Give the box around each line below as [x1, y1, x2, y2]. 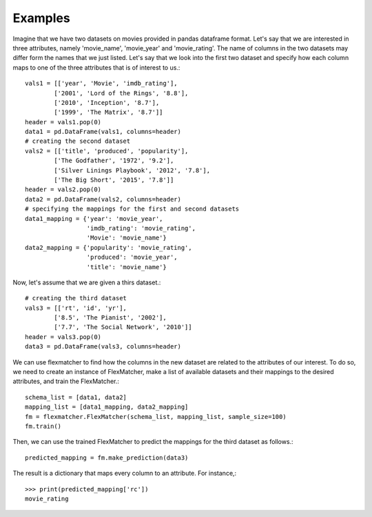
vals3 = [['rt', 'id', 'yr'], [25, 304, 127, 312]
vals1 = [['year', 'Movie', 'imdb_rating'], [25, 79, 178, 88]
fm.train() [25, 422, 62, 430]
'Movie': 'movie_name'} [86, 234, 167, 242]
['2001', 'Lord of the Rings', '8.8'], [54, 89, 189, 97]
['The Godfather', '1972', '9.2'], [54, 157, 174, 165]
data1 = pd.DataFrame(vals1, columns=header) [25, 128, 182, 136]
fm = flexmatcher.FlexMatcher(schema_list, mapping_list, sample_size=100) [25, 413, 287, 420]
